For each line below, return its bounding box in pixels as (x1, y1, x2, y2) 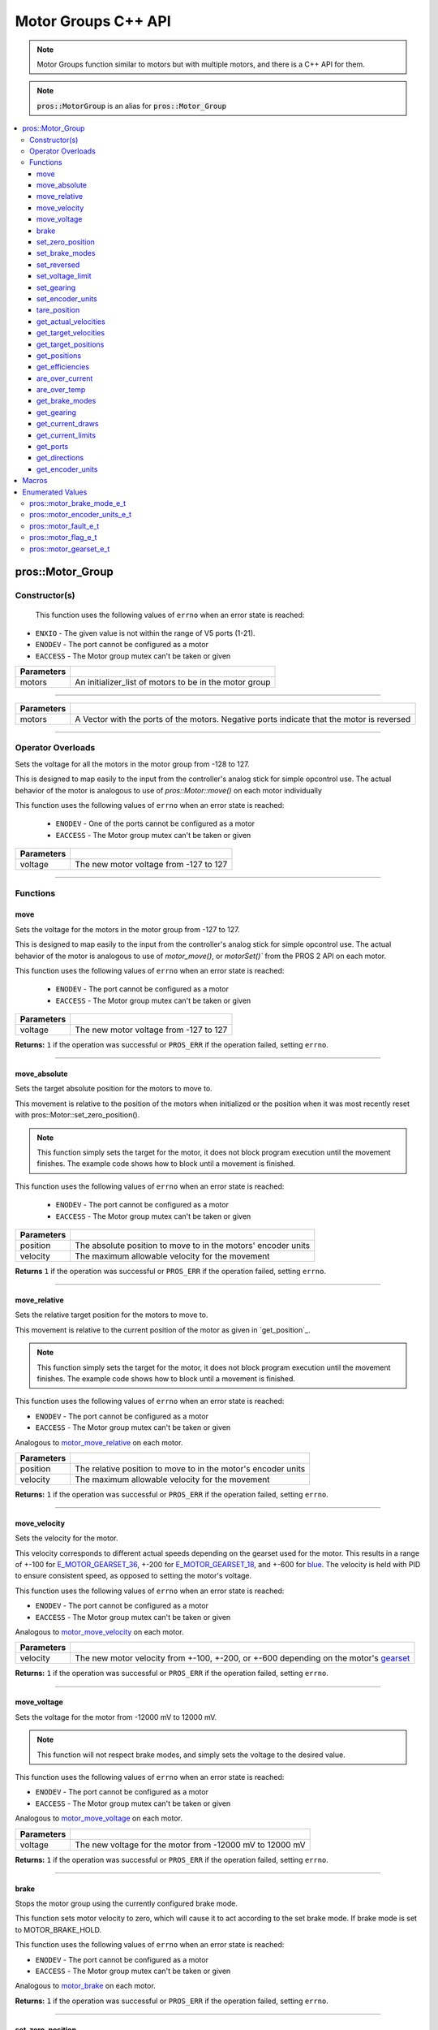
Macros (22, 476, 48, 486)
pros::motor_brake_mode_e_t (29, 499, 127, 508)
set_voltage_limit (36, 271, 92, 281)
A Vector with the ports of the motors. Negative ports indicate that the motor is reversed (75, 714, 411, 725)
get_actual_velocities (36, 317, 105, 326)
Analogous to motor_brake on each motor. (15, 1981, 156, 1991)
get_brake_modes (36, 396, 97, 406)
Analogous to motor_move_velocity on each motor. (15, 1627, 184, 1637)
